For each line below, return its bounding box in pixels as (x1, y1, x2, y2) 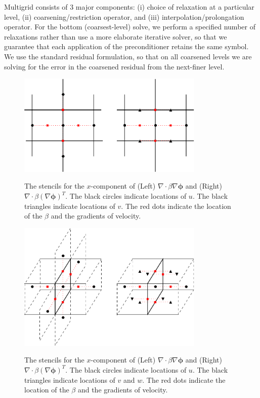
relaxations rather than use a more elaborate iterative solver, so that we (4, 31, 227, 42)
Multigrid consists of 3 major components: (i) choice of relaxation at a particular (4, 2, 254, 12)
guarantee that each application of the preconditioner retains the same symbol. (4, 41, 249, 52)
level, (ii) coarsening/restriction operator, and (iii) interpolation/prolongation (4, 11, 244, 22)
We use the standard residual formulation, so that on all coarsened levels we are (4, 51, 252, 61)
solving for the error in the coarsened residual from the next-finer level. (4, 61, 225, 71)
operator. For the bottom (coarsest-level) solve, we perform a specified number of (4, 21, 255, 32)
